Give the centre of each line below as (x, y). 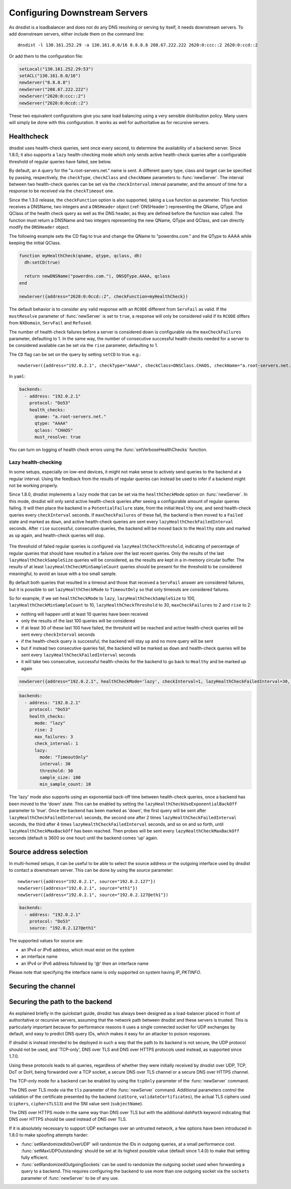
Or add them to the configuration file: (46, 56)
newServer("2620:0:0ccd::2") (54, 103)
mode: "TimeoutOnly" (64, 757)
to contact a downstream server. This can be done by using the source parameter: (91, 870)
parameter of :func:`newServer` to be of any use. (70, 1178)
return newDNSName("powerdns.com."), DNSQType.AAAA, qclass (97, 276)
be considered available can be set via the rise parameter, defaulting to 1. (84, 345)
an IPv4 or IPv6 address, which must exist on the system (78, 950)
